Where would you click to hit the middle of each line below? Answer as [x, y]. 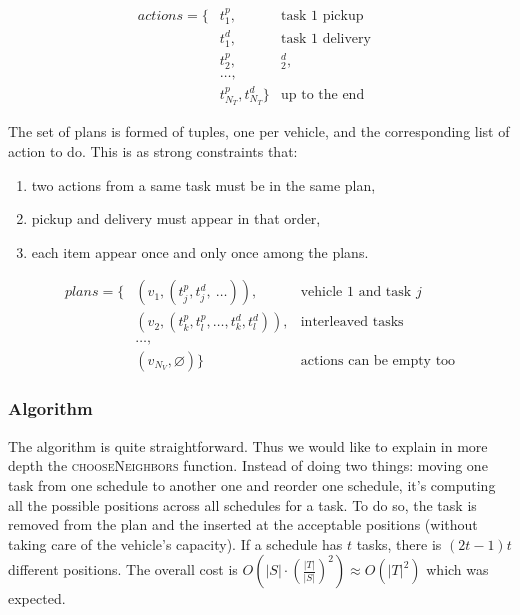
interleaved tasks [352, 322]
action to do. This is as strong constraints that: [153, 151]
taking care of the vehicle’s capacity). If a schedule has [175, 543]
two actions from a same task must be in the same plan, [203, 184]
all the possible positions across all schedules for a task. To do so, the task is [242, 504]
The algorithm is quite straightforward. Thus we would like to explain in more [248, 445]
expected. [37, 598]
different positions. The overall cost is [123, 569]
